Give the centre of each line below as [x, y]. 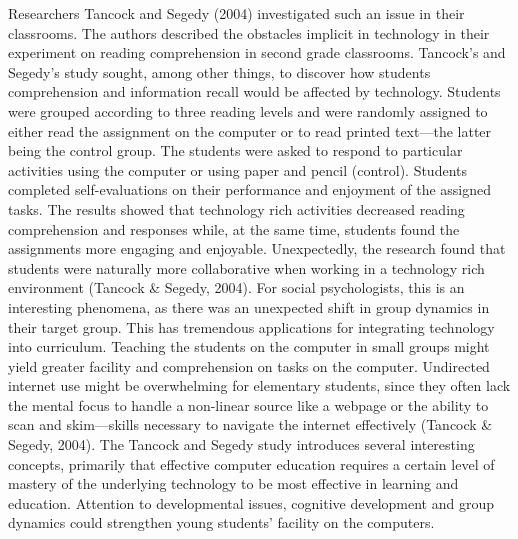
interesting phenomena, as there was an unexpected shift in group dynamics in [249, 306]
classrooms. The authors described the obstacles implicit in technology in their [249, 32]
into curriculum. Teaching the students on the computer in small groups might [249, 346]
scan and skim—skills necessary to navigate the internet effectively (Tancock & [250, 424]
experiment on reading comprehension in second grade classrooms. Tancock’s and [257, 52]
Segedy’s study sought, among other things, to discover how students [219, 71]
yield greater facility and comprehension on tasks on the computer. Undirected [249, 365]
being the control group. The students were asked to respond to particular [235, 150]
